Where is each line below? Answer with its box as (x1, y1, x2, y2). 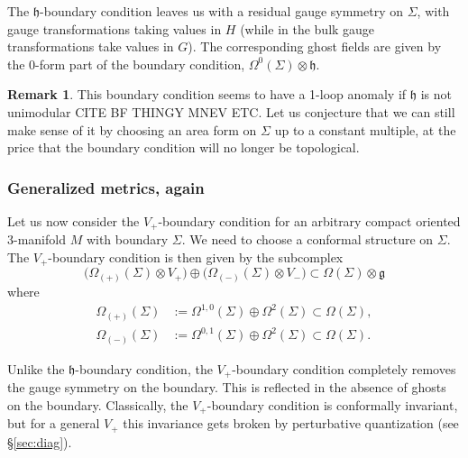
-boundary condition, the (75, 359, 213, 378)
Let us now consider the (7, 211, 140, 230)
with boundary (86, 230, 169, 249)
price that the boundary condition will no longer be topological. (7, 138, 360, 157)
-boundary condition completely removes (232, 359, 456, 378)
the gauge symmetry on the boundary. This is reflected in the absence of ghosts (7, 378, 446, 397)
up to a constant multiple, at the (274, 120, 456, 139)
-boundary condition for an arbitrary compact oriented (158, 211, 461, 230)
